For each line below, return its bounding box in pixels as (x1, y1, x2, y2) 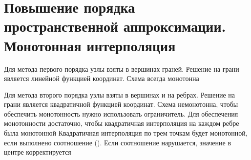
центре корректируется (4, 147, 71, 157)
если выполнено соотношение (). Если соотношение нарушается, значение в (4, 137, 231, 147)
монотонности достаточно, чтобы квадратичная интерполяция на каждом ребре (4, 118, 239, 128)
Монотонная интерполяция (4, 35, 176, 55)
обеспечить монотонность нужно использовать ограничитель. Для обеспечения (4, 108, 238, 119)
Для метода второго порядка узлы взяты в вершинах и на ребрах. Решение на (4, 89, 235, 100)
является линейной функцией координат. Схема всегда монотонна (4, 73, 199, 83)
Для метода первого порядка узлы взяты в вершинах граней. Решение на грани (4, 63, 239, 74)
